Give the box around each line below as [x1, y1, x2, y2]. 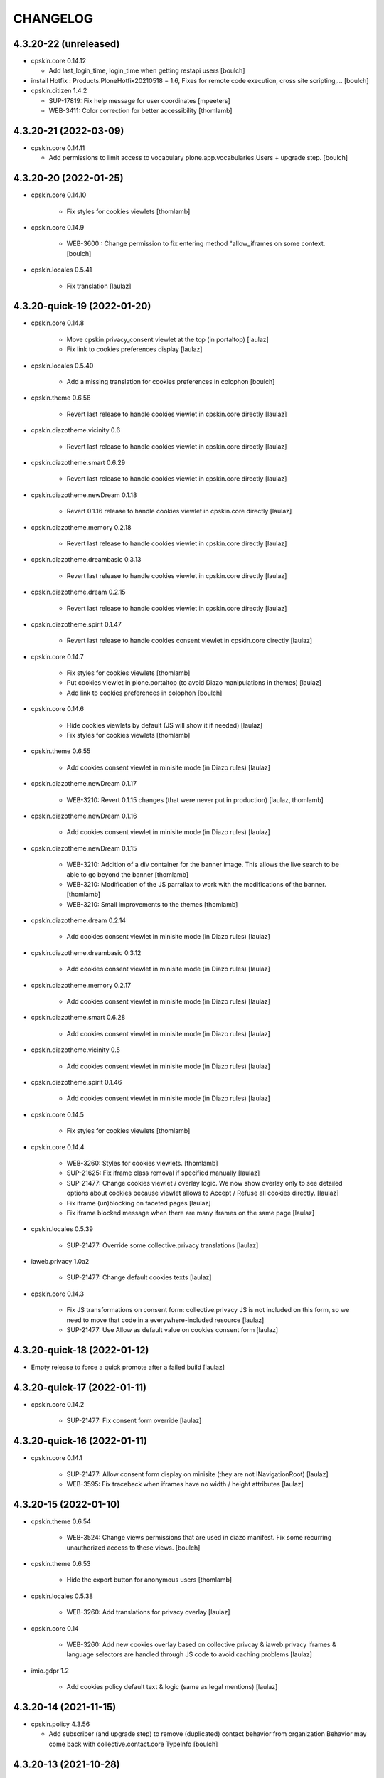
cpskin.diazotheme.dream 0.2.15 [31, 587, 126, 597]
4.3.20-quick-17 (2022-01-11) [13, 1381, 147, 1393]
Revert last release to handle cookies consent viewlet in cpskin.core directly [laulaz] [66, 637, 313, 645]
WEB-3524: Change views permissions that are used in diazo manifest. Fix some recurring [66, 1533, 332, 1542]
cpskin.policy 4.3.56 [31, 1720, 90, 1728]
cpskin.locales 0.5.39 [31, 1225, 94, 1233]
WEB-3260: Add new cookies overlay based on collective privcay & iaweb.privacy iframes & [66, 1640, 337, 1649]
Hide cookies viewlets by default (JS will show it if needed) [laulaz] [66, 720, 263, 729]
